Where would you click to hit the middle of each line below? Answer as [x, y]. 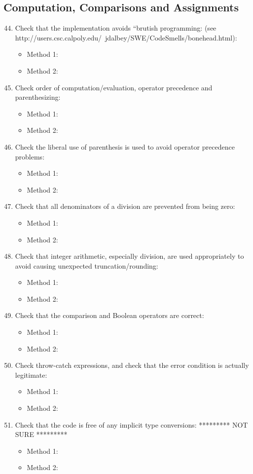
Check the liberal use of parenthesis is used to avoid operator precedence [125, 146]
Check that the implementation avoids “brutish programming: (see [116, 28]
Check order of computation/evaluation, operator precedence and [114, 87]
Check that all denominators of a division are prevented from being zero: [125, 206]
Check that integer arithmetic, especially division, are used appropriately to [129, 256]
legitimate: [31, 375]
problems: [30, 156]
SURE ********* [41, 434]
